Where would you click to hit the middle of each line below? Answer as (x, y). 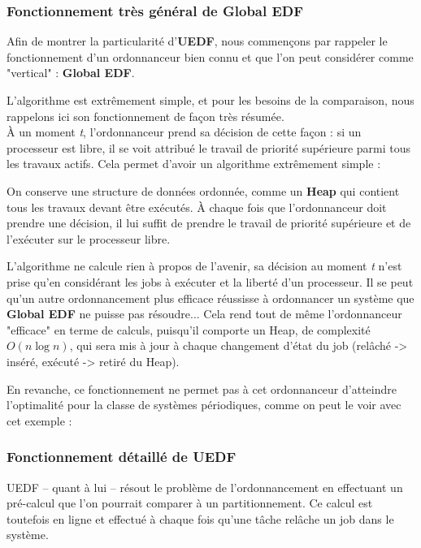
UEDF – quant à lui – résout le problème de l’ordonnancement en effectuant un (205, 487)
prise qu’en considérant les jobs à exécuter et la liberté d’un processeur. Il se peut (210, 281)
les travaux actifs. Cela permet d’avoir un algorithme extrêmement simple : (194, 164)
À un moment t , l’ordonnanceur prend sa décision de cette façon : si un (184, 132)
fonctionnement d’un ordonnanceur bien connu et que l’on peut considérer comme (210, 56)
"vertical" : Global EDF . (71, 73)
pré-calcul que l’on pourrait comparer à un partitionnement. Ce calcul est (190, 503)
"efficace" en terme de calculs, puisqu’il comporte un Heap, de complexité (189, 329)
